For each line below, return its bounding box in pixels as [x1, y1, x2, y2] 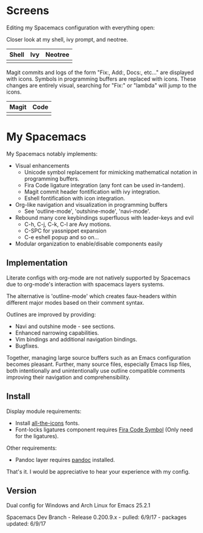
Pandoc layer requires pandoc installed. [15, 456, 115, 463]
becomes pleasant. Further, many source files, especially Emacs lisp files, [6, 360, 191, 368]
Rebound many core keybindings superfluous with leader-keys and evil [15, 214, 194, 221]
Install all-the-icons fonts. [15, 419, 80, 427]
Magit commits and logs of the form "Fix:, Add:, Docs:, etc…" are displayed [6, 69, 194, 76]
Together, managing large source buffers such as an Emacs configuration [6, 354, 191, 361]
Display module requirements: [6, 408, 82, 415]
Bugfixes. [15, 342, 40, 349]
